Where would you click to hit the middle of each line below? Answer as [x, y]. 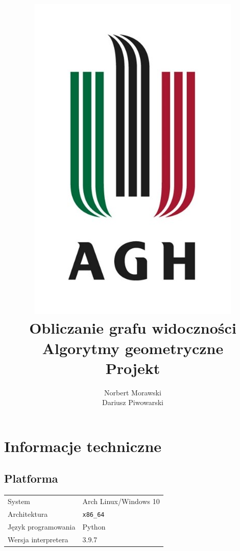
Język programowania [42, 526]
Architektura [28, 514]
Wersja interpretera [38, 539]
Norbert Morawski [133, 392]
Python [94, 526]
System [19, 501]
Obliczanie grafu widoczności [133, 328]
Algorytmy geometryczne [133, 348]
